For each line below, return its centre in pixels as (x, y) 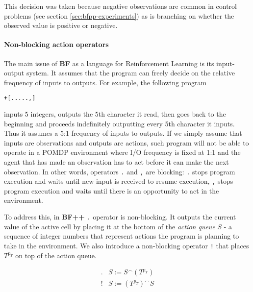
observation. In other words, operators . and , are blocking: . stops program (120, 171)
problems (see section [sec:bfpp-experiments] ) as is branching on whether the (119, 15)
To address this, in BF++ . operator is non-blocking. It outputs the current (120, 217)
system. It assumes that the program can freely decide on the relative (131, 73)
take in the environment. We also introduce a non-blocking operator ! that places (126, 245)
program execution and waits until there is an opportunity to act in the (112, 190)
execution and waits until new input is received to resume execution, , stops (119, 181)
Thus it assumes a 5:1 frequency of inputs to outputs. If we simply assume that (123, 133)
